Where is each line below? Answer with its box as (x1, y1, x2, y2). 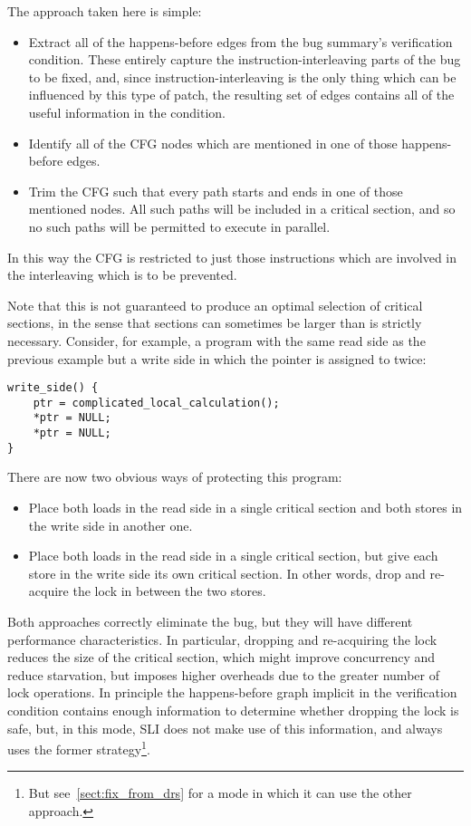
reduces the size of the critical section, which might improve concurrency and (7, 648, 436, 667)
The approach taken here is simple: (7, 2, 202, 20)
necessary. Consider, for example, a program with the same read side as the (7, 331, 426, 350)
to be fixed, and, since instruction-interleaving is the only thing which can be (28, 67, 457, 86)
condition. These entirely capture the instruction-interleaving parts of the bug (28, 50, 461, 69)
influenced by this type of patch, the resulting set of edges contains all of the (28, 85, 455, 104)
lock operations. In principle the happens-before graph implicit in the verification (7, 683, 457, 702)
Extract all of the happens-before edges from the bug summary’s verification (28, 32, 453, 51)
